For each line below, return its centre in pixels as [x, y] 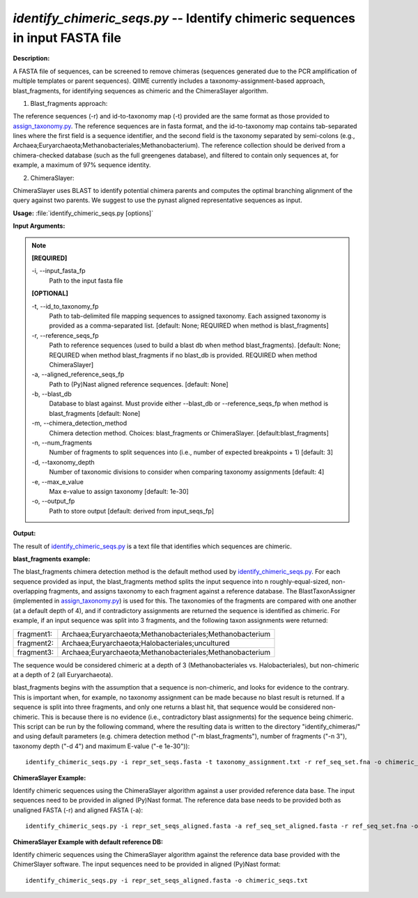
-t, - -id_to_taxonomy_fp [65, 306]
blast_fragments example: [52, 559]
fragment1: [34, 634]
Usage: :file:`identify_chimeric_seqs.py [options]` [83, 213]
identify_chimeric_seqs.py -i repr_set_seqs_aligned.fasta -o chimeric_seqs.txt [167, 880]
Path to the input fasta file [86, 280]
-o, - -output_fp [53, 501]
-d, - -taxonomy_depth [63, 462]
